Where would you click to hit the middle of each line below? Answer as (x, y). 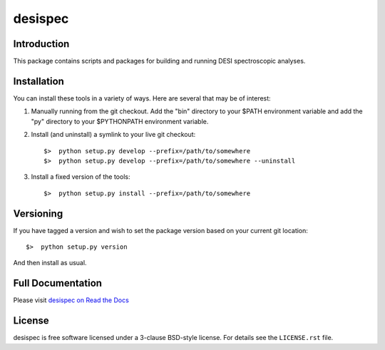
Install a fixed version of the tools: (81, 177)
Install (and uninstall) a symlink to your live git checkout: (113, 135)
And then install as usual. (50, 263)
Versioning (38, 213)
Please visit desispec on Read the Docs (71, 300)
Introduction (41, 44)
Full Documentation (58, 283)
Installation (38, 81)
